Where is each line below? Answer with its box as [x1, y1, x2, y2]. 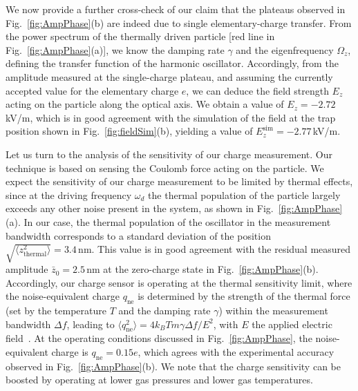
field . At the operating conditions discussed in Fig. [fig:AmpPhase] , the [6, 331, 312, 345]
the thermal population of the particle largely [148, 187, 341, 202]
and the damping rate [118, 303, 211, 318]
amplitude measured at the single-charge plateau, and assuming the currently [6, 69, 333, 84]
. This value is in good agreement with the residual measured [91, 242, 351, 256]
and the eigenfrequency [236, 42, 334, 57]
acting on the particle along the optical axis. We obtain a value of [6, 97, 284, 111]
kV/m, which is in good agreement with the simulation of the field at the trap [6, 110, 336, 124]
